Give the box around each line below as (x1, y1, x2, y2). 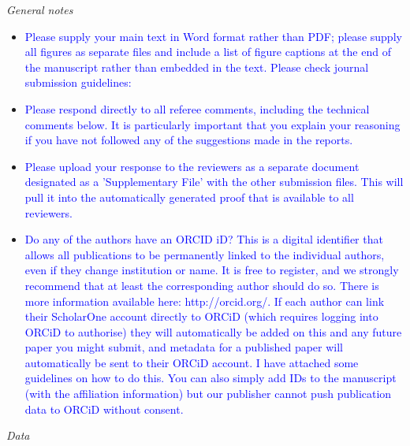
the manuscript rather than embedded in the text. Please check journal (24, 58, 369, 75)
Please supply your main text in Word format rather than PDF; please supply (24, 28, 402, 44)
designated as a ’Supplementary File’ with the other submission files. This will (24, 173, 404, 190)
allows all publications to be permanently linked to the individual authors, (24, 246, 385, 262)
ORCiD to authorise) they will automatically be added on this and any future (24, 323, 402, 340)
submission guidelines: (24, 74, 132, 91)
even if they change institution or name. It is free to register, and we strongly (24, 262, 399, 278)
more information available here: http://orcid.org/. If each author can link (24, 292, 385, 309)
